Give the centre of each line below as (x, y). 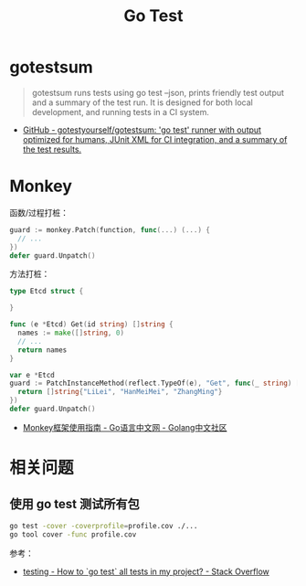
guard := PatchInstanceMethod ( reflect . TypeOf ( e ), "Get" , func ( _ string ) (151, 384)
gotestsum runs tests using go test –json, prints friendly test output (158, 92)
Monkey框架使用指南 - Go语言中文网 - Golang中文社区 (125, 427)
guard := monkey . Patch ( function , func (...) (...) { (110, 229)
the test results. (52, 149)
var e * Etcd (32, 375)
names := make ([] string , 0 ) (71, 333)
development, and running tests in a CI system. (121, 112)
